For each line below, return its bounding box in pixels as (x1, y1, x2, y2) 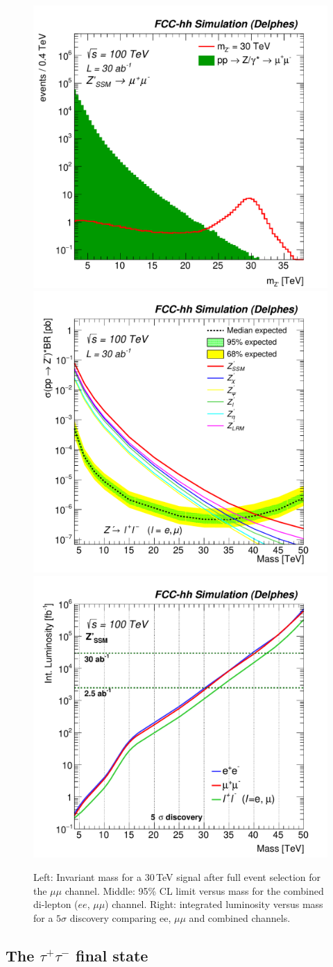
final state (75, 944, 148, 966)
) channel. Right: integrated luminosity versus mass (105, 897, 323, 911)
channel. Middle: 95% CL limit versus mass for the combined (65, 883, 324, 898)
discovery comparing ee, (69, 910, 171, 925)
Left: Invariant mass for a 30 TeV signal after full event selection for (33, 869, 321, 884)
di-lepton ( (33, 897, 78, 911)
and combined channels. (189, 910, 291, 925)
